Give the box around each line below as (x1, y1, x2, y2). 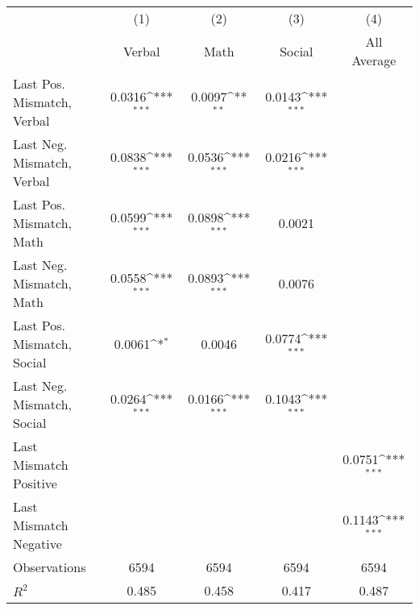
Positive (13, 474, 57, 492)
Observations (13, 558, 86, 576)
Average (351, 51, 396, 69)
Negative (13, 534, 62, 553)
